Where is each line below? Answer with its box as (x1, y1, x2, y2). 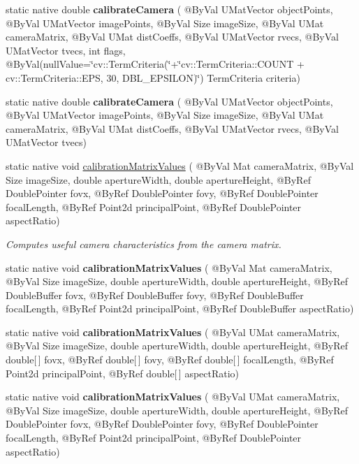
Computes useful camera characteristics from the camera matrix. (6, 236, 281, 251)
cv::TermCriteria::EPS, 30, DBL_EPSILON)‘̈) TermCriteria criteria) (6, 70, 300, 85)
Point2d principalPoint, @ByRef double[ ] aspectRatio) (6, 365, 240, 380)
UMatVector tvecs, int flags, (6, 43, 126, 57)
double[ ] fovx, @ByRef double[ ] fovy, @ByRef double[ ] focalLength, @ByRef (6, 352, 334, 367)
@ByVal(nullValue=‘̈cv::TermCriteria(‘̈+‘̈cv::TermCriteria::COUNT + (6, 57, 305, 71)
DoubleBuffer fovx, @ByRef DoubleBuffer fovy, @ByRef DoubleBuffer (6, 287, 304, 302)
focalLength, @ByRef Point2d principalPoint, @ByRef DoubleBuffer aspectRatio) (6, 301, 354, 316)
